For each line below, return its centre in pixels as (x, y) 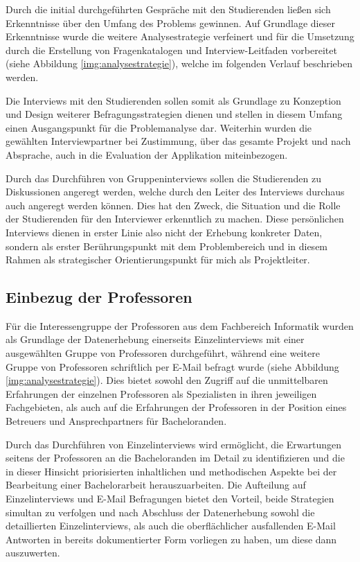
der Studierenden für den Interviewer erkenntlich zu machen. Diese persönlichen (175, 219)
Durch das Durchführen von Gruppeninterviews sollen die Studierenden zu (164, 178)
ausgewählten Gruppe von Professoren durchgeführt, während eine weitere (163, 353)
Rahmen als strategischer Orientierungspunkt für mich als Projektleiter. (158, 260)
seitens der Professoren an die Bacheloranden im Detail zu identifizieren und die (175, 458)
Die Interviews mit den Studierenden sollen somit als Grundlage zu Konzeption (173, 100)
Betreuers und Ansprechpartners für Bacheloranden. (116, 421)
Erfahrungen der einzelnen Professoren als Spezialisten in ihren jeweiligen (161, 393)
